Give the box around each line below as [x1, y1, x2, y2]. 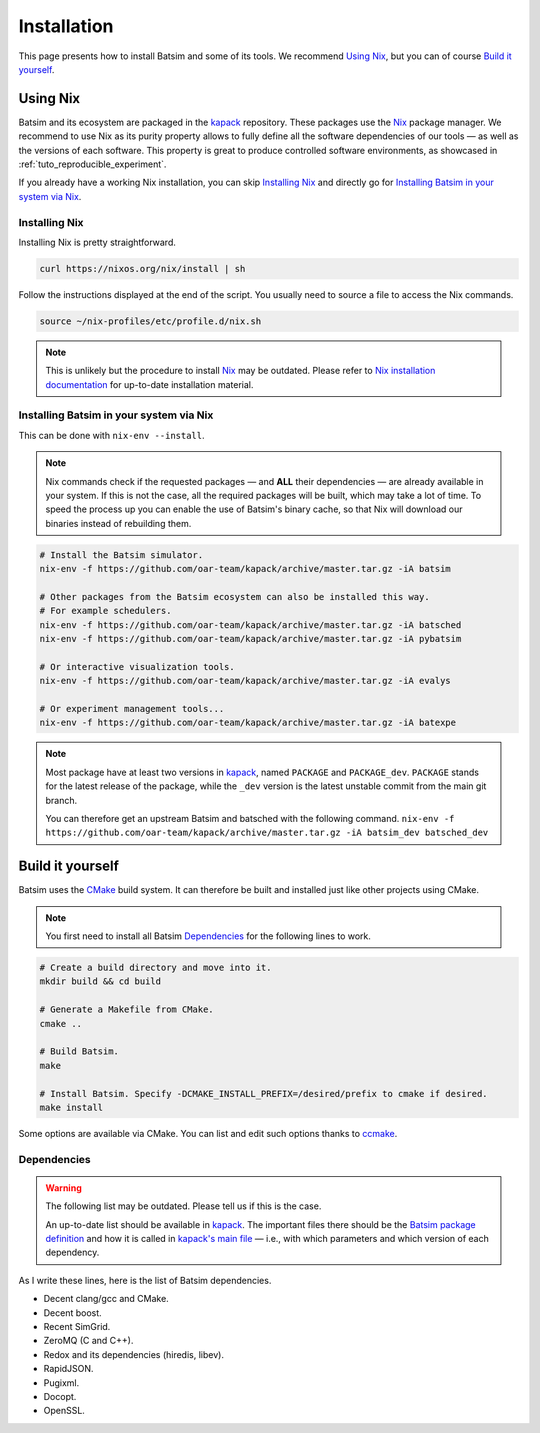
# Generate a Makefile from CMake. [39, 1004, 214, 1015]
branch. [45, 794, 78, 806]
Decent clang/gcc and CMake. [43, 1293, 169, 1305]
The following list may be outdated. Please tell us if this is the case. [45, 1200, 322, 1212]
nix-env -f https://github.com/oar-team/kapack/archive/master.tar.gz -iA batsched [39, 619, 462, 630]
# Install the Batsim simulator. [39, 549, 204, 560]
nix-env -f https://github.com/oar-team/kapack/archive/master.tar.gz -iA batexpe [39, 717, 457, 729]
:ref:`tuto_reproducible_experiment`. [18, 158, 167, 170]
